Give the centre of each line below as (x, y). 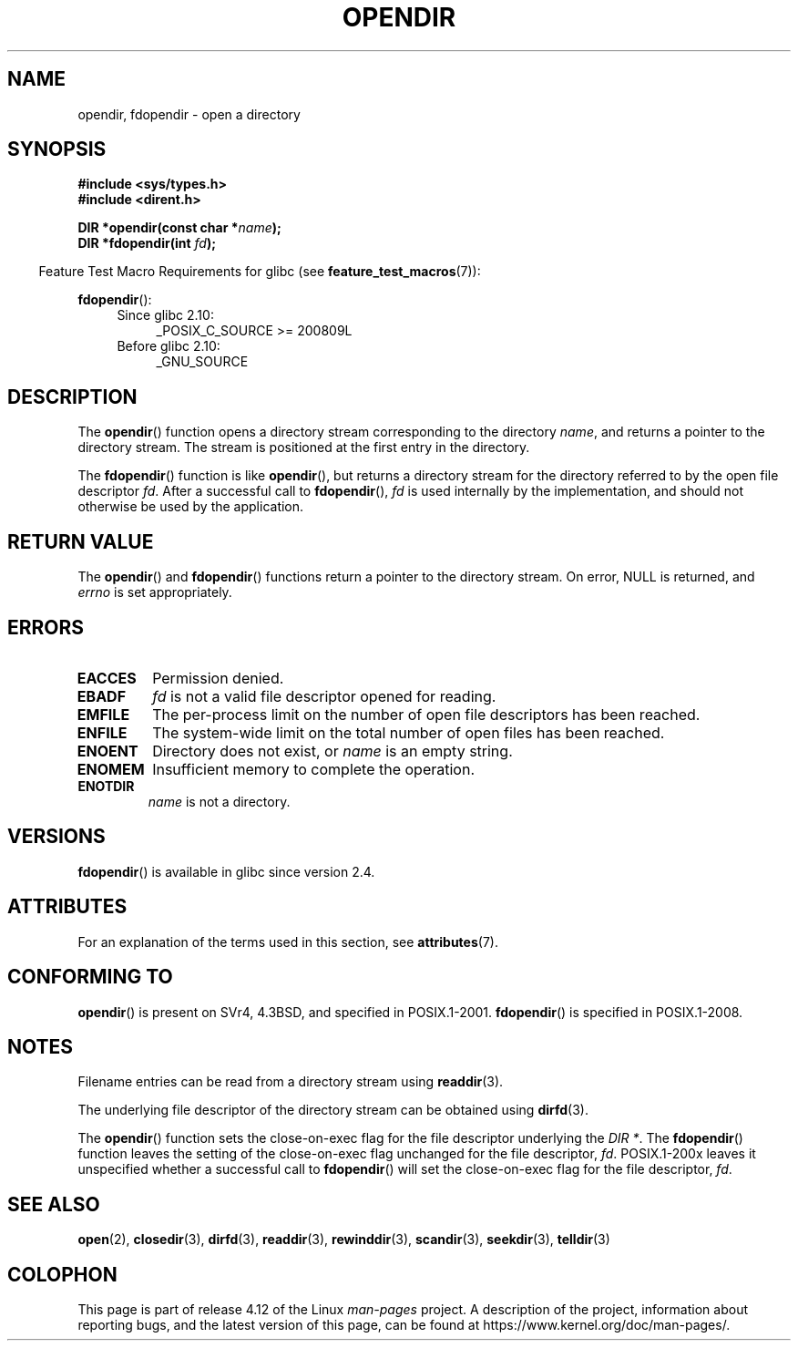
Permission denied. (218, 678)
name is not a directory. (219, 801)
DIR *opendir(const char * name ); (179, 228)
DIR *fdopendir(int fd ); (147, 243)
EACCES (107, 678)
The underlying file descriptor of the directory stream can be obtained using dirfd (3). (333, 1110)
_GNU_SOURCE (202, 362)
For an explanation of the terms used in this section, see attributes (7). (288, 942)
